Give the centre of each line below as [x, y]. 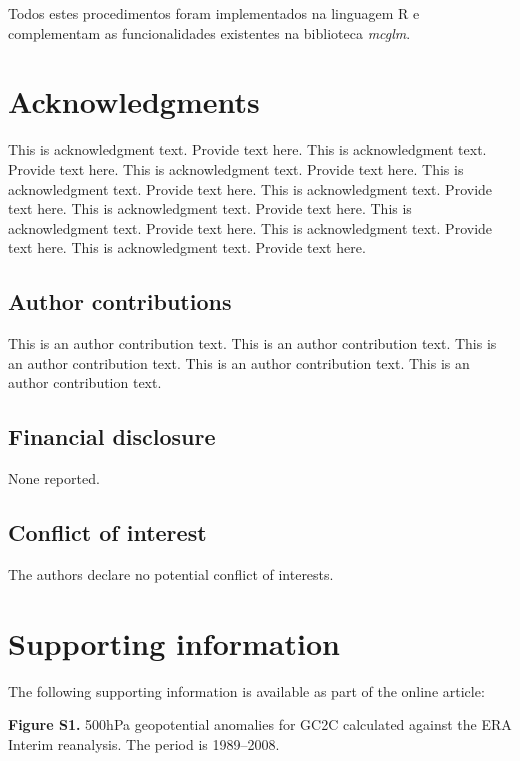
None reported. [54, 478]
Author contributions [120, 301]
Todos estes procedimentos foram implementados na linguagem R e [214, 13]
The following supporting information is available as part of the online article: [246, 690]
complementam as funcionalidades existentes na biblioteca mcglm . [209, 32]
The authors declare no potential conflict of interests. [171, 573]
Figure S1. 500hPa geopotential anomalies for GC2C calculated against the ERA [260, 724]
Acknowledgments [134, 101]
